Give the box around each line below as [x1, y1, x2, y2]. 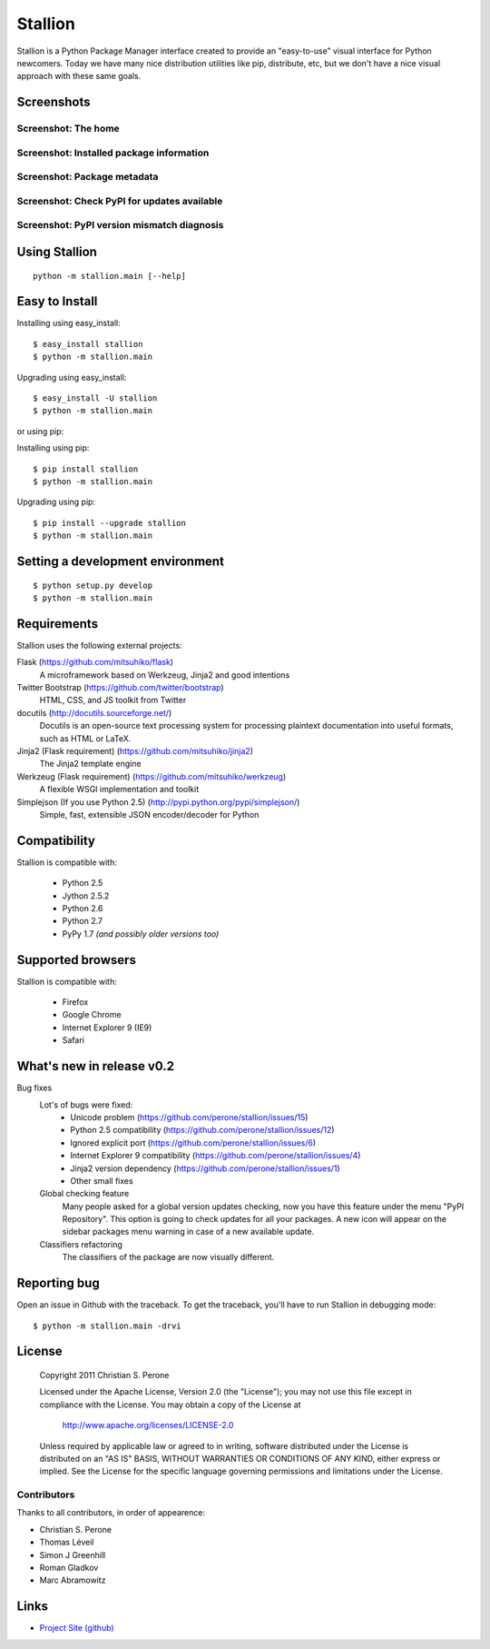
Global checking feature [39, 1188, 130, 1199]
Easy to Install [16, 293, 98, 309]
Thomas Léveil [39, 1536, 94, 1548]
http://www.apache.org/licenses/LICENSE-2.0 [62, 1420, 234, 1431]
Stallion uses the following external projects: [16, 640, 182, 651]
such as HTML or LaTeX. [39, 732, 132, 744]
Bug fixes [16, 1082, 53, 1094]
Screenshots [16, 94, 91, 110]
